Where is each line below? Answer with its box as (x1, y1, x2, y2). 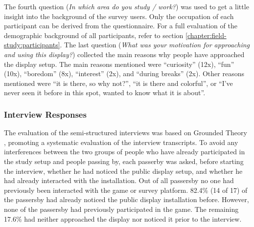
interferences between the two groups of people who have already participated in (4, 146, 245, 157)
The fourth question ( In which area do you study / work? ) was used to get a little (4, 1, 249, 11)
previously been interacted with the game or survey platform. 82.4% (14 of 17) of (4, 185, 248, 195)
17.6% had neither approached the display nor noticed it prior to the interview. (4, 213, 242, 224)
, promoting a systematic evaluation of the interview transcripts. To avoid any (4, 137, 238, 147)
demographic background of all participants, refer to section (4, 30, 184, 40)
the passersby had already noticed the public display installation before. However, (4, 194, 249, 205)
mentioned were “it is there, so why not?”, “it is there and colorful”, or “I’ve (4, 78, 233, 88)
